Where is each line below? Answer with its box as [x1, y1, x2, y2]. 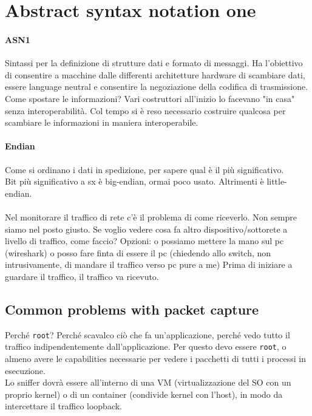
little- [266, 175, 287, 188]
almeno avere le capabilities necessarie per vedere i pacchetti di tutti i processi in [5, 352, 306, 364]
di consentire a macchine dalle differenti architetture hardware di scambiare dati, [5, 68, 305, 81]
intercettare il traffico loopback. [5, 400, 123, 412]
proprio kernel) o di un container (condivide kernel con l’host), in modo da [5, 387, 283, 400]
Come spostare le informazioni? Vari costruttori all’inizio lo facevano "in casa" [5, 92, 295, 104]
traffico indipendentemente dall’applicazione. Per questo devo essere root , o [5, 340, 287, 353]
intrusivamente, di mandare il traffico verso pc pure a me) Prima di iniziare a [5, 258, 293, 271]
